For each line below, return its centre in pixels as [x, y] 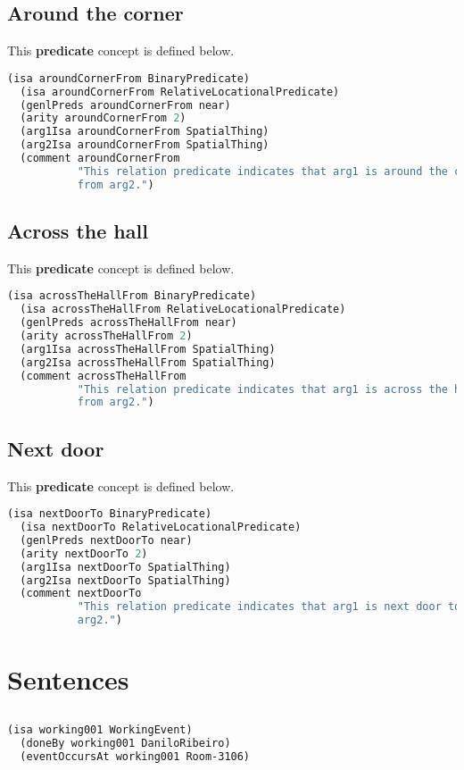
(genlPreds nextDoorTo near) [106, 540]
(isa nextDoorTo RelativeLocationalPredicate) [161, 527]
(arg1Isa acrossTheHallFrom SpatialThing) [148, 349]
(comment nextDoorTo [81, 594]
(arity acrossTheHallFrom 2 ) [106, 336]
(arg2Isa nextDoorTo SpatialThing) [125, 580]
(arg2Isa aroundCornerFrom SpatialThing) [145, 145]
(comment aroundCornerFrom [100, 159]
